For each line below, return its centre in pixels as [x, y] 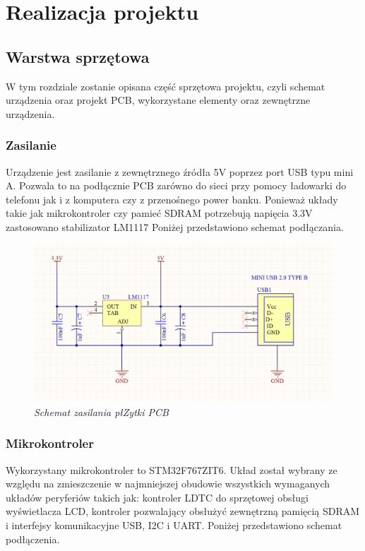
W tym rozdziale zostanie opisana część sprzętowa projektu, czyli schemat [166, 86]
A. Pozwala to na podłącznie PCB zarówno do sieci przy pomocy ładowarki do [176, 185]
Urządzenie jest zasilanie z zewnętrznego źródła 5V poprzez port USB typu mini [180, 171]
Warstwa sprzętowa [78, 56]
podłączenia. [33, 539]
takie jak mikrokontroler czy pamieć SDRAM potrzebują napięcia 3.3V [159, 213]
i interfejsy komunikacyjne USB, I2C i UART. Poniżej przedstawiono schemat [174, 525]
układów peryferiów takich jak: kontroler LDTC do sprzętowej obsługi [157, 497]
